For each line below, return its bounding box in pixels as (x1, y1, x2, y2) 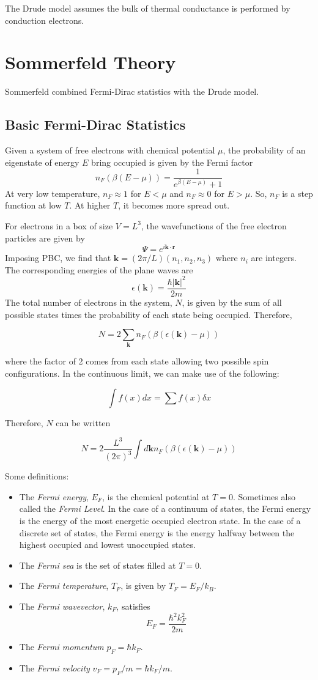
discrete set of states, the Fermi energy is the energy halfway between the (19, 526, 295, 539)
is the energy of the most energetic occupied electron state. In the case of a (19, 514, 301, 527)
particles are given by (5, 231, 85, 244)
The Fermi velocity (19, 661, 90, 674)
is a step (282, 187, 313, 199)
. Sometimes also (232, 490, 295, 503)
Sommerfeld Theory (5, 50, 176, 75)
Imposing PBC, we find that (5, 251, 111, 264)
